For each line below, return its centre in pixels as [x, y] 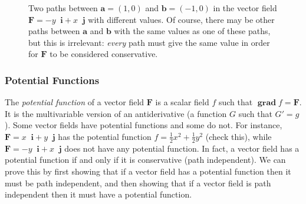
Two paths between [63, 8]
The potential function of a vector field [75, 102]
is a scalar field [182, 102]
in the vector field [245, 8]
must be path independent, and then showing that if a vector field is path [138, 183]
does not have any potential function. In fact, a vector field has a [182, 148]
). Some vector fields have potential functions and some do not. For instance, [144, 125]
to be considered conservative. [104, 54]
